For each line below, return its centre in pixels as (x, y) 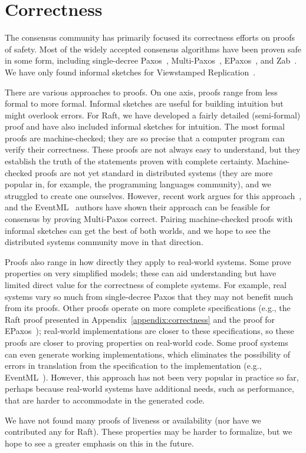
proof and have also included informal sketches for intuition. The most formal (145, 126)
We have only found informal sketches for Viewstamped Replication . (130, 72)
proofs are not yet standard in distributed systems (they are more (154, 172)
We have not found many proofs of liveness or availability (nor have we (133, 420)
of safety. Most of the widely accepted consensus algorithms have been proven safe (153, 49)
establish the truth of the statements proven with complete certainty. (129, 161)
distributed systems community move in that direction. (104, 242)
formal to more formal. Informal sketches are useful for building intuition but (144, 103)
